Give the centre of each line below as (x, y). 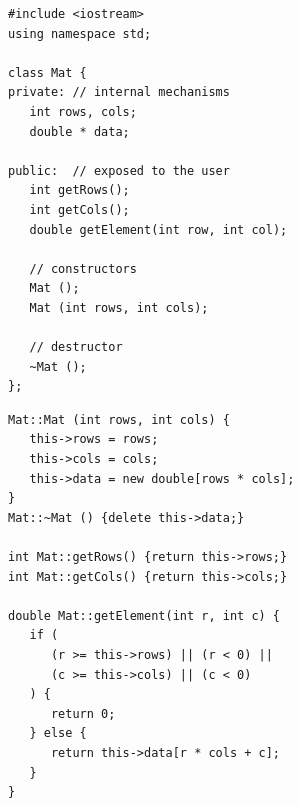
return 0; (83, 713)
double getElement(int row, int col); (158, 229)
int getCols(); (79, 209)
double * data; (79, 131)
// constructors (83, 268)
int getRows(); (79, 190)
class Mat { (47, 72)
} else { (58, 733)
